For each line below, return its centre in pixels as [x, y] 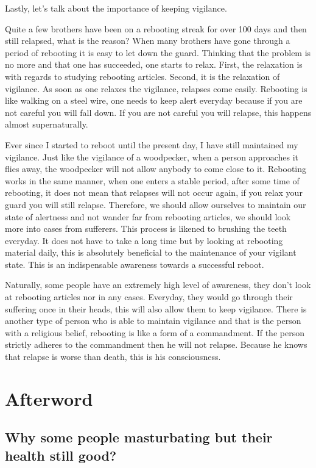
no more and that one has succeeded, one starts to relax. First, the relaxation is [154, 64]
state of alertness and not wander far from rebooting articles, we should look [148, 216]
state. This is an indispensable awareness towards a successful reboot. [135, 264]
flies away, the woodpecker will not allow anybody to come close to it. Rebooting [156, 169]
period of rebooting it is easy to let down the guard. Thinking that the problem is [158, 52]
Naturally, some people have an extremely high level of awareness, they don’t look [158, 285]
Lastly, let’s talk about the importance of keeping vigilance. [116, 8]
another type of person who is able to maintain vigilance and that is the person [153, 321]
